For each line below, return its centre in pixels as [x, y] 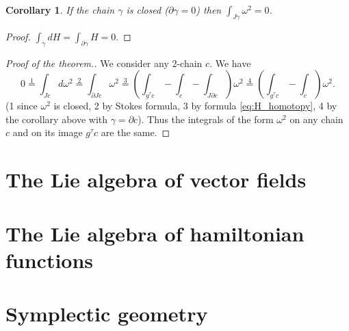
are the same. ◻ [135, 132]
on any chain [316, 119]
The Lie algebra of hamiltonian [155, 233]
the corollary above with [57, 119]
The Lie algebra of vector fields [156, 180]
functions [50, 260]
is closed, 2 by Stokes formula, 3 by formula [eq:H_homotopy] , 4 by [195, 106]
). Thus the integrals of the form [206, 119]
